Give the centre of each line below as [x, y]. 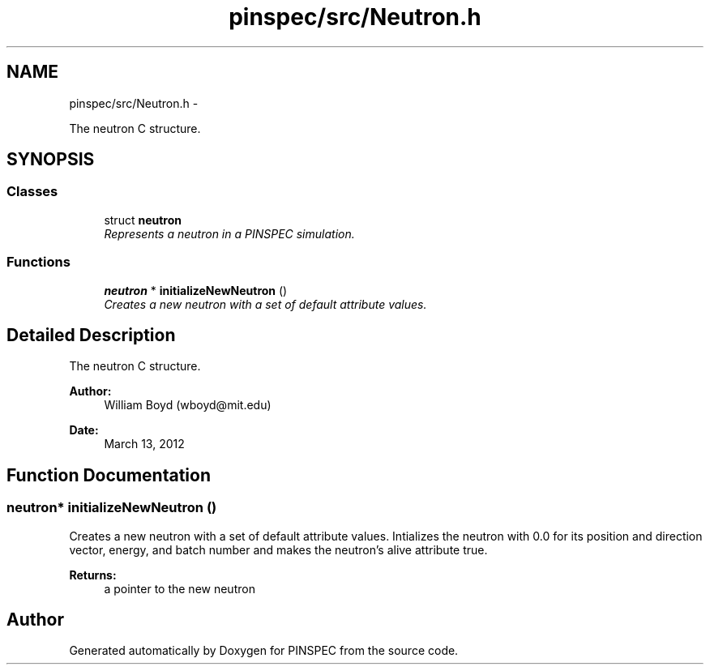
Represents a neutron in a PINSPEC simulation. [229, 233]
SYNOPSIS [51, 160]
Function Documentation [109, 475]
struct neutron [143, 220]
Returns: [93, 575]
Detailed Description [91, 335]
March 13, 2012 [144, 444]
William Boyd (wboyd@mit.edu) [188, 405]
